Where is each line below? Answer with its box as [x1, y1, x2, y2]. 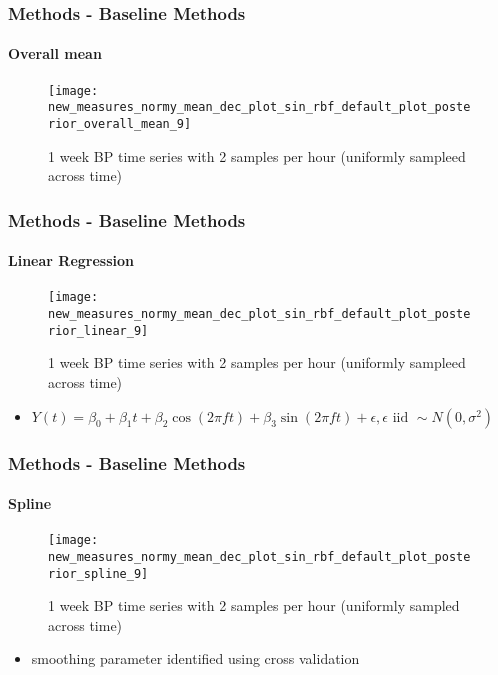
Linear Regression [8, 250, 134, 271]
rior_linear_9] [48, 323, 149, 338]
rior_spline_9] [48, 566, 149, 581]
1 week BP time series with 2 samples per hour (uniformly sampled [48, 595, 460, 616]
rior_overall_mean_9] [48, 116, 192, 131]
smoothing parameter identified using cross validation [31, 648, 360, 669]
